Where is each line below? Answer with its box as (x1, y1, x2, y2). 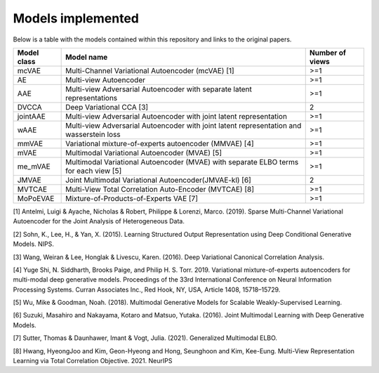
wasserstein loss (65, 129, 121, 139)
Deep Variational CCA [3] (65, 102, 149, 112)
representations (65, 93, 118, 103)
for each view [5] (65, 166, 122, 176)
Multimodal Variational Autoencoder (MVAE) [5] (65, 148, 222, 157)
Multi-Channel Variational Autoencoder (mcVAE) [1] (65, 65, 234, 75)
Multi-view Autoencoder (65, 74, 146, 84)
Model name (65, 52, 108, 62)
